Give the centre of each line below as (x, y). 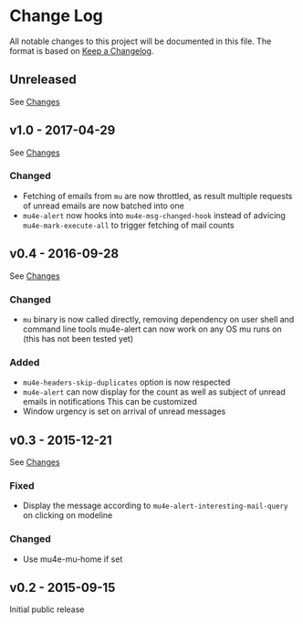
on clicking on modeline (68, 515)
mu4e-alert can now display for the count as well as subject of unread (154, 392)
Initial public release (47, 609)
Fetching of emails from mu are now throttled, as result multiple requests (157, 196)
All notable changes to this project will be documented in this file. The (141, 41)
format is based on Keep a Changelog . (82, 50)
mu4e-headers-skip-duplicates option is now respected (126, 382)
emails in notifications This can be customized (110, 402)
